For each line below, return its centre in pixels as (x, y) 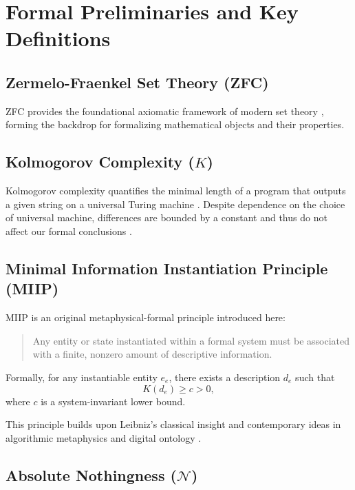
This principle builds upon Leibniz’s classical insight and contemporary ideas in (173, 424)
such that (315, 377)
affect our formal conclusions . (69, 231)
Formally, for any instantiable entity (82, 377)
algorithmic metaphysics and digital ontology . (104, 437)
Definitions (58, 38)
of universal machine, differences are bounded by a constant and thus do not (166, 217)
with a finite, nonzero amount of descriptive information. (152, 354)
